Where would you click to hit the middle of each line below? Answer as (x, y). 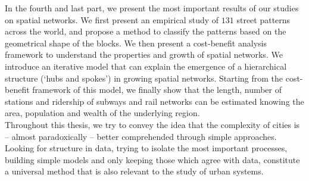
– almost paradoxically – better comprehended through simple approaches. (141, 136)
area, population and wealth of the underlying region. (102, 113)
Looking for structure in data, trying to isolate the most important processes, (146, 148)
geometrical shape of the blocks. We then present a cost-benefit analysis (136, 43)
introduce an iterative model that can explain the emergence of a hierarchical (146, 66)
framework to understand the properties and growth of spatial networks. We (144, 54)
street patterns (263, 19)
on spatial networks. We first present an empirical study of (112, 19)
